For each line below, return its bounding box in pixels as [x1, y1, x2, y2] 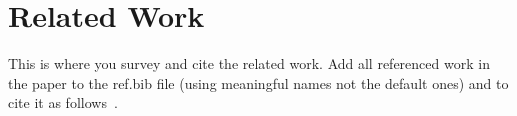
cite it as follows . [8, 92, 118, 113]
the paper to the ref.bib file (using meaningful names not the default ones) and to [8, 72, 509, 93]
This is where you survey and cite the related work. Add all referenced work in [8, 53, 490, 74]
